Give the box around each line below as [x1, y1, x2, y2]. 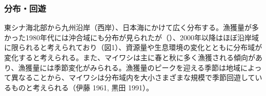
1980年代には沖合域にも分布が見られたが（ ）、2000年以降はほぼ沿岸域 [25, 32, 259, 42]
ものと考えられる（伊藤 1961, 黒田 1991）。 [11, 82, 153, 92]
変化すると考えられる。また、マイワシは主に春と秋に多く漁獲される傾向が [4, 52, 255, 62]
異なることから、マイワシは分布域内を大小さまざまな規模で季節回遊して [11, 72, 255, 83]
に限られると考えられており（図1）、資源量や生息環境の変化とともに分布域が [4, 42, 262, 53]
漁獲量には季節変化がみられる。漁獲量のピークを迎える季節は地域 [18, 62, 241, 73]
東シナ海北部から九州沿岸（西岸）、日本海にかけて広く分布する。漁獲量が [4, 22, 252, 33]
